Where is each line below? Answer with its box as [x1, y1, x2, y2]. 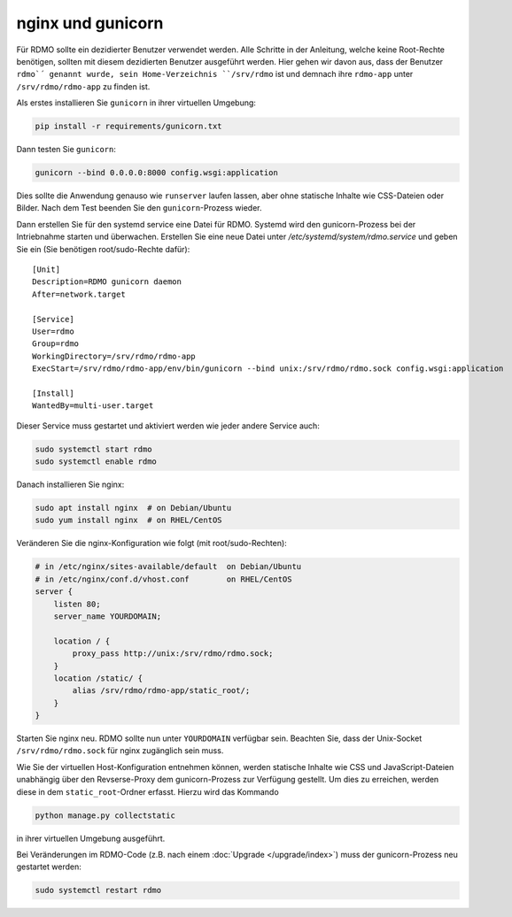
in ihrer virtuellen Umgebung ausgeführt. [16, 833, 166, 844]
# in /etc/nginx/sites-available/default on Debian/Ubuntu [35, 562, 302, 572]
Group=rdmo [32, 339, 80, 349]
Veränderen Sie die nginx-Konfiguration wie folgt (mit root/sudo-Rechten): [16, 538, 287, 549]
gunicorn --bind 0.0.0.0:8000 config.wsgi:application [35, 168, 278, 178]
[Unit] [32, 265, 61, 274]
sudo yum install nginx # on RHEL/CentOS [35, 515, 222, 526]
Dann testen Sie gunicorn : [16, 144, 117, 155]
